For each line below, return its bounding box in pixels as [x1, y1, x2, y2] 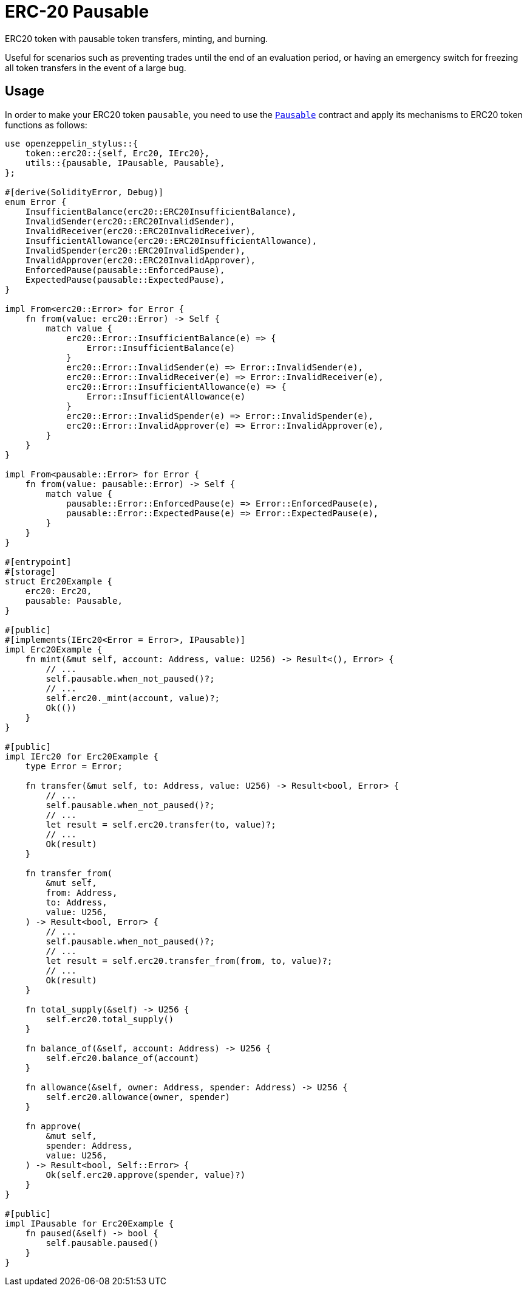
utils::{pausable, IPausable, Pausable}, [25, 157, 225, 168]
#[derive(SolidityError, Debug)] [5, 187, 164, 197]
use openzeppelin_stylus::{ [5, 138, 138, 148]
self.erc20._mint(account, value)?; [46, 693, 220, 703]
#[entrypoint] [5, 556, 72, 567]
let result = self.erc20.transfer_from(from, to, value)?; [46, 955, 333, 966]
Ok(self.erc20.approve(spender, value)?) [46, 1169, 246, 1180]
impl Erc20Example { [5, 644, 103, 654]
